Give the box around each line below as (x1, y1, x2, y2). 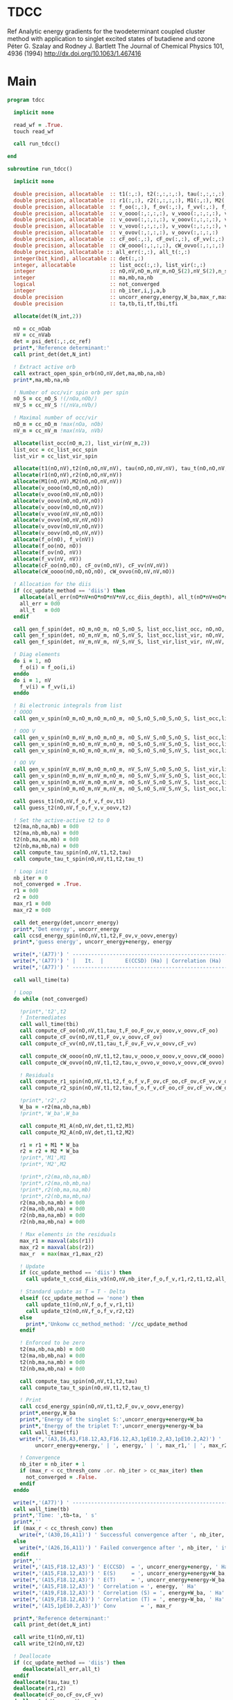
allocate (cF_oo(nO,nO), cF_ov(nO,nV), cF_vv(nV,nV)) (13, 562, 169, 569)
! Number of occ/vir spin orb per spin (13, 389, 129, 396)
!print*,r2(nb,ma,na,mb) (19, 1186, 92, 1193)
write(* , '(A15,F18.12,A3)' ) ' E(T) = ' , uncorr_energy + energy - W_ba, (13, 1577, 228, 1583)
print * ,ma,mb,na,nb (13, 376, 70, 384)
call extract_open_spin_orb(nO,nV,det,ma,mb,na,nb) (13, 370, 166, 377)
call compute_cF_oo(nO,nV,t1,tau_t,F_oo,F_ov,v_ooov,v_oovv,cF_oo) (19, 1027, 218, 1034)
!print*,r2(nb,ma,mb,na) (19, 1192, 92, 1200)
